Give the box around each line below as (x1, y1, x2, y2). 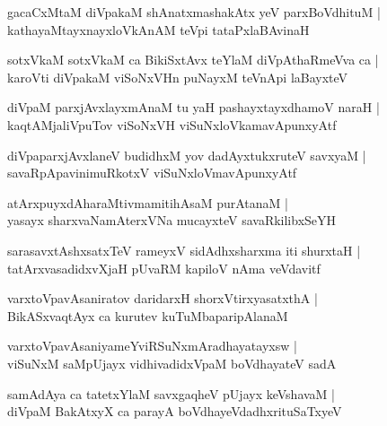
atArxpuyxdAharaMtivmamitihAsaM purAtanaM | (7, 193, 288, 212)
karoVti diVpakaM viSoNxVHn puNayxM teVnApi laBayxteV (7, 67, 348, 86)
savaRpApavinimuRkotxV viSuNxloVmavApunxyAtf (7, 163, 297, 182)
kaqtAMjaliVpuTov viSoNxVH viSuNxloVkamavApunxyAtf (7, 115, 337, 134)
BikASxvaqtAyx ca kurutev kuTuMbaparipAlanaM (7, 306, 288, 325)
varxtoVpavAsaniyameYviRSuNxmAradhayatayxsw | (7, 336, 297, 355)
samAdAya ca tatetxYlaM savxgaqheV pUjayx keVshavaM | (7, 384, 336, 403)
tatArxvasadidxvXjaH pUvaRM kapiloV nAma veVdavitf (7, 258, 321, 277)
